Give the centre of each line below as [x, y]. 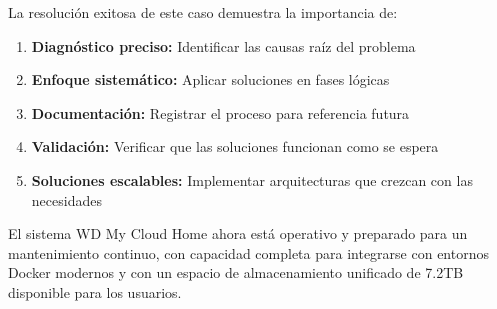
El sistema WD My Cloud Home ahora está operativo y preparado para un [238, 233]
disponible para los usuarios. [95, 291]
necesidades [66, 199]
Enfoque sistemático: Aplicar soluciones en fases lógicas [210, 79]
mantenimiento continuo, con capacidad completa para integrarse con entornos [248, 252]
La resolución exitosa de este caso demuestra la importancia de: [203, 12]
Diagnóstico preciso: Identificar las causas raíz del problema [223, 45]
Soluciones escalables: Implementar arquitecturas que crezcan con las [252, 179]
